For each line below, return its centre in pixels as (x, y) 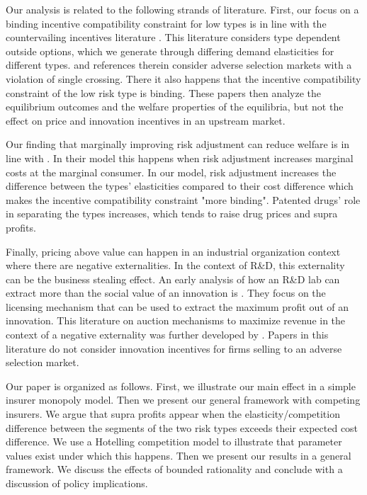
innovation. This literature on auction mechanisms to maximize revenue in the (176, 320)
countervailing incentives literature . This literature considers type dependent (173, 37)
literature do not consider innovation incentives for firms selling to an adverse (174, 348)
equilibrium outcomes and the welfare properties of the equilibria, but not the (175, 107)
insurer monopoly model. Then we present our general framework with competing (183, 400)
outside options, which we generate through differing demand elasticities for (170, 51)
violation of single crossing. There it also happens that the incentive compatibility (183, 78)
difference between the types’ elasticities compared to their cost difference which (180, 186)
